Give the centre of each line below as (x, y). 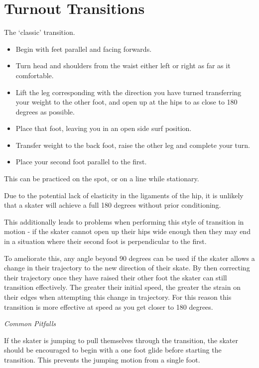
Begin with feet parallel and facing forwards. (84, 49)
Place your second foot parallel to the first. (81, 162)
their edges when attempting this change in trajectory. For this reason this (118, 297)
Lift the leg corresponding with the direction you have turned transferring (129, 92)
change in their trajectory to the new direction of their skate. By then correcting (127, 268)
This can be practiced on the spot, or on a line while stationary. (102, 179)
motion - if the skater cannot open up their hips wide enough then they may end (127, 231)
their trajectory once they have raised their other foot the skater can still (116, 277)
